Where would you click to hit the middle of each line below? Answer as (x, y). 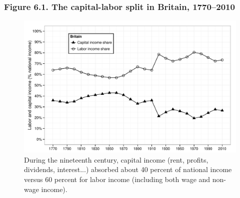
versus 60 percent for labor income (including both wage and (117, 179)
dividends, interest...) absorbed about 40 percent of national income (128, 169)
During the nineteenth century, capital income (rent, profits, (116, 159)
